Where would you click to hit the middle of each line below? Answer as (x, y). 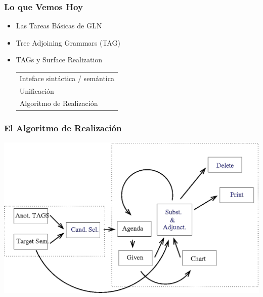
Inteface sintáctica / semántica (67, 78)
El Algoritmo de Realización (63, 128)
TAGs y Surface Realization (59, 60)
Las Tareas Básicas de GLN (59, 26)
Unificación (37, 90)
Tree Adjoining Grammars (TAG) (68, 42)
